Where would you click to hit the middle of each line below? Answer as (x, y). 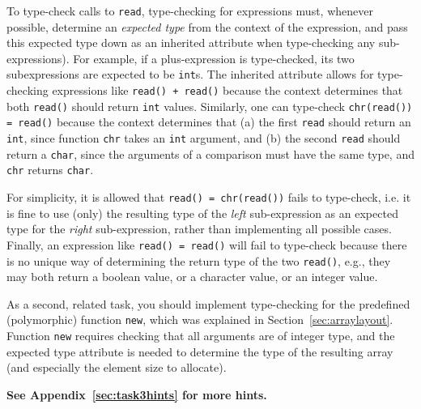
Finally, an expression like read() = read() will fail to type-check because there (207, 244)
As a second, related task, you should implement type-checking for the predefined (208, 303)
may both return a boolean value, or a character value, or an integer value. (192, 277)
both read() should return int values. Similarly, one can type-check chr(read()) (210, 106)
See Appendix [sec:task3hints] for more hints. (137, 394)
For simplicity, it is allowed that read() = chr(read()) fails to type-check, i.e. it (209, 197)
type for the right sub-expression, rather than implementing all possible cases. (199, 229)
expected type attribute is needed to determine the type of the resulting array (200, 351)
